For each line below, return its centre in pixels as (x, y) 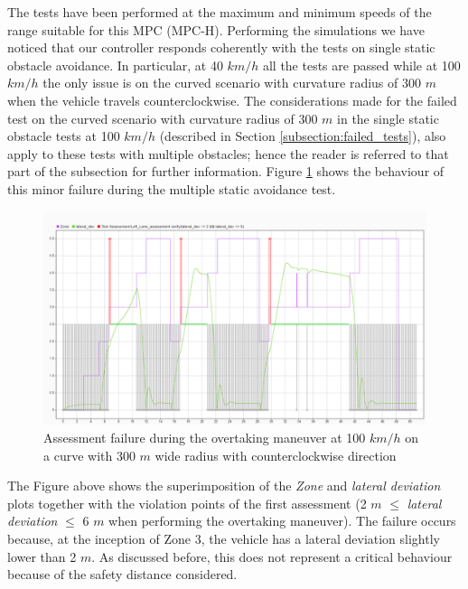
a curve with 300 (89, 455)
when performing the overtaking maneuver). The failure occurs (282, 521)
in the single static (388, 118)
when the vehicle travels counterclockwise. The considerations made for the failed (232, 100)
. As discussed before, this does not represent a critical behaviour (272, 556)
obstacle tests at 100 (64, 136)
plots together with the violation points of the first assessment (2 (187, 503)
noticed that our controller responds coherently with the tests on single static (221, 47)
